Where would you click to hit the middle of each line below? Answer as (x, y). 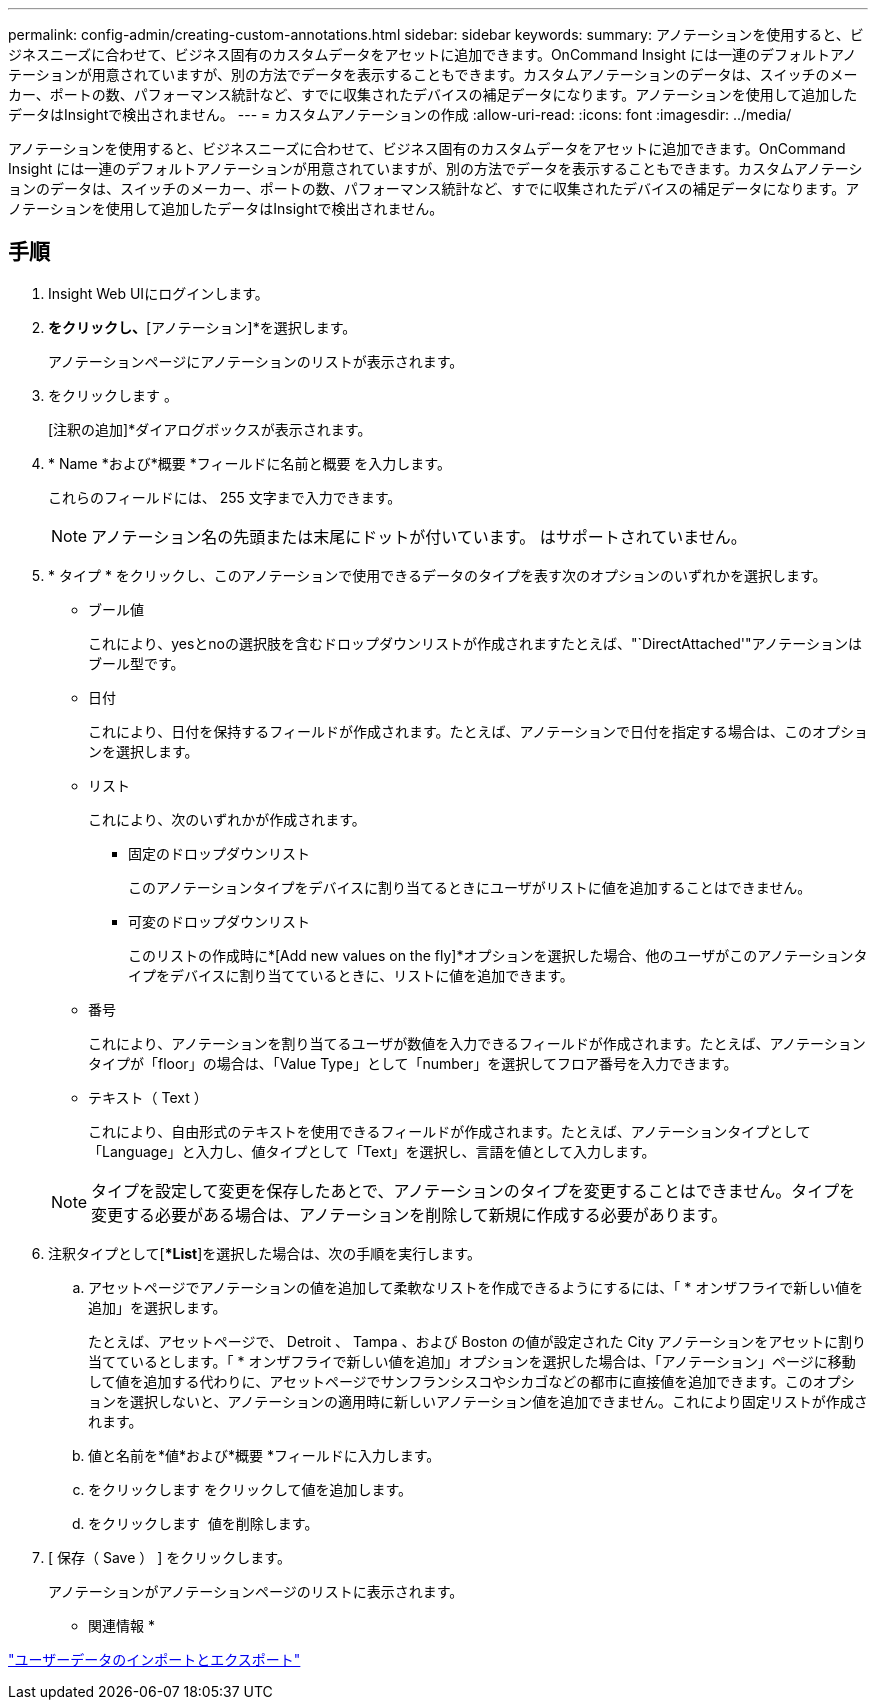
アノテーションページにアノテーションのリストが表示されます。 (256, 361)
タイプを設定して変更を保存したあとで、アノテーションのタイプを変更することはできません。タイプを (473, 1190)
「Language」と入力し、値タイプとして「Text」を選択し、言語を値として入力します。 (372, 1151)
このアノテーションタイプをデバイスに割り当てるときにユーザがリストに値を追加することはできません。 (470, 887)
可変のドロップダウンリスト (219, 921)
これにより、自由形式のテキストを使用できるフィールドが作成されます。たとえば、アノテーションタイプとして (449, 1131)
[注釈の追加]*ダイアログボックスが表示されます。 (210, 429)
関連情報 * (121, 1625)
